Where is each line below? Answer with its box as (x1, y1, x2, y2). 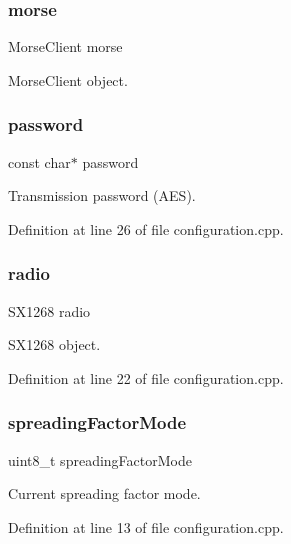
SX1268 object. (8, 334, 101, 355)
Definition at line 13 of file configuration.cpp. (8, 516, 284, 537)
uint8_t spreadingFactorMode (8, 449, 192, 470)
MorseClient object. (8, 69, 128, 90)
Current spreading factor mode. (8, 483, 201, 504)
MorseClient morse (8, 36, 123, 57)
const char (8, 151, 71, 172)
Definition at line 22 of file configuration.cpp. (8, 367, 284, 388)
